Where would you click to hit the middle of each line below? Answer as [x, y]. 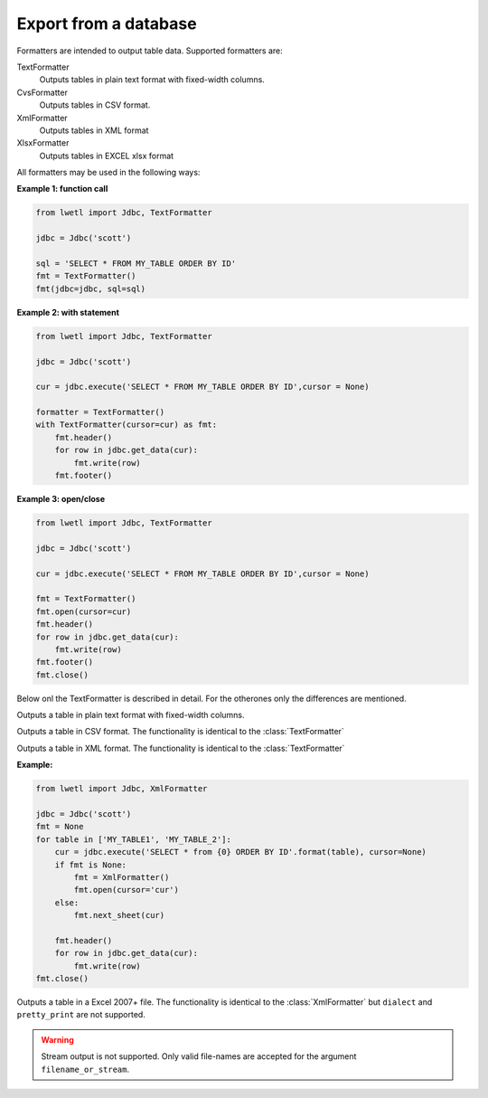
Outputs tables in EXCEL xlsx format [107, 156]
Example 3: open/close [61, 499]
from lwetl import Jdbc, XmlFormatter [122, 789]
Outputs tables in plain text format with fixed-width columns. [152, 80]
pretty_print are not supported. [81, 1015]
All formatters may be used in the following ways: [108, 173]
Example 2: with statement [68, 312]
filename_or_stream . [85, 1069]
